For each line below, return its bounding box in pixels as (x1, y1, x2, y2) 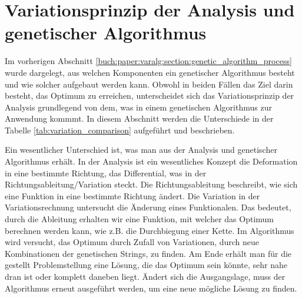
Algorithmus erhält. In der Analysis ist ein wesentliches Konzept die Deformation (5, 155, 298, 168)
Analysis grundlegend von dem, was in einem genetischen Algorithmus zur (5, 101, 272, 113)
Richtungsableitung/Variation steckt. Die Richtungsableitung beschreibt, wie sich (5, 178, 298, 190)
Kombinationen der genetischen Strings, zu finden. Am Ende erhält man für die (5, 247, 292, 259)
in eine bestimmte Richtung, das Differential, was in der (5, 166, 207, 179)
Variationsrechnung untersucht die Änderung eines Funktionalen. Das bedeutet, (5, 201, 291, 213)
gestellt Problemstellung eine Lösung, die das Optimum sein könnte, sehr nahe (5, 259, 288, 271)
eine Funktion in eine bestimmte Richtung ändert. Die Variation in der (5, 189, 260, 202)
